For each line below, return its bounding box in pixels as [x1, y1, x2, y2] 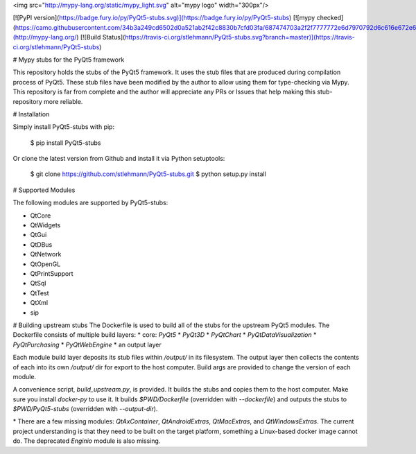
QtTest [30, 288, 49, 297]
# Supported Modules [12, 186, 76, 194]
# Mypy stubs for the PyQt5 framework [12, 55, 125, 64]
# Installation [12, 110, 50, 118]
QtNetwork [30, 250, 62, 259]
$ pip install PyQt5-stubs [30, 139, 101, 147]
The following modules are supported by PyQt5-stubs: [12, 198, 168, 207]
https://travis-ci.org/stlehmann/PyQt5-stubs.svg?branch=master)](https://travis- [125, 33, 355, 42]
